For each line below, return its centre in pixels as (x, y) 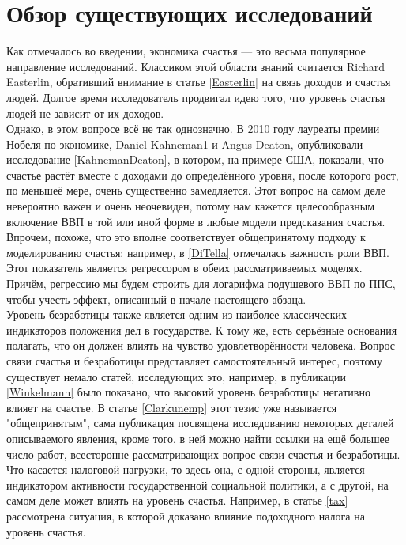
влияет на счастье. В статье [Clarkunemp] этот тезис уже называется (172, 407)
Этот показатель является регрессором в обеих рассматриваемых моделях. (184, 268)
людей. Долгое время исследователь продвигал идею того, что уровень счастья (196, 97)
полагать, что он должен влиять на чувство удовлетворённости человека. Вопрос (201, 345)
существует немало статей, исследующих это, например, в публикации (177, 376)
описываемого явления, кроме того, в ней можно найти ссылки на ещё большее (198, 438)
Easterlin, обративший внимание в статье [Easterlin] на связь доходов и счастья (199, 82)
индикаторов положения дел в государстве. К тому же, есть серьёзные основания (202, 329)
